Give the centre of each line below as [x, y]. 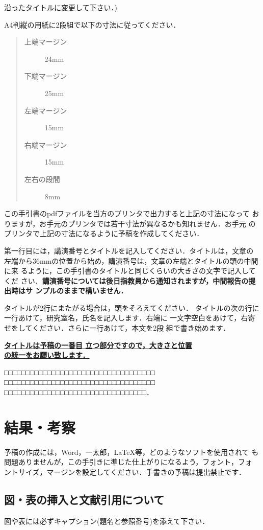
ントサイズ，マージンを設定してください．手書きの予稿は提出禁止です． [125, 471]
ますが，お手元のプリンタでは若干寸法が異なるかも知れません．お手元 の [133, 223]
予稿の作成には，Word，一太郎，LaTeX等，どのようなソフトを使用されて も [131, 452]
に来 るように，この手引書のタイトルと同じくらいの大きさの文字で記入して [130, 271]
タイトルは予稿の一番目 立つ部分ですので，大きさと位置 [98, 345]
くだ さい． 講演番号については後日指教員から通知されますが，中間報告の [126, 280]
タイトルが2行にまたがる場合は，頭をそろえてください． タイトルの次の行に [132, 307]
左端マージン [46, 110]
